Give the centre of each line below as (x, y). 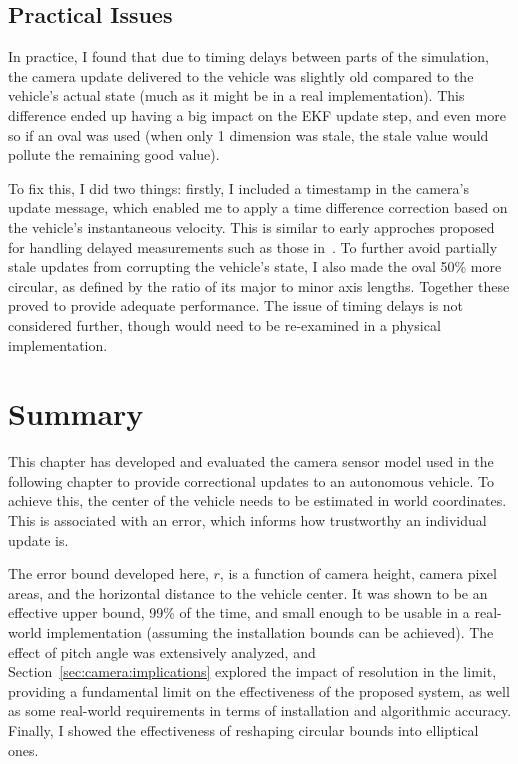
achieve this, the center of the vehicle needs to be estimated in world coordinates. (257, 500)
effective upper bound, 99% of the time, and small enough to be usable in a (239, 612)
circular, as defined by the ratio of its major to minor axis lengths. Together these (259, 285)
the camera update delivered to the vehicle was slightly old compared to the (241, 75)
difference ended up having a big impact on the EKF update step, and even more (257, 114)
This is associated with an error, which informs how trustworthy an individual (247, 520)
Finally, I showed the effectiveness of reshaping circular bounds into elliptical (243, 729)
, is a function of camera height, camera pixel (358, 573)
